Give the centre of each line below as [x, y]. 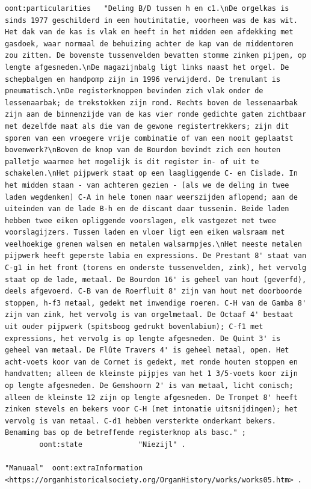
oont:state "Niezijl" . [112, 444]
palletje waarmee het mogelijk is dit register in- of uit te [132, 161]
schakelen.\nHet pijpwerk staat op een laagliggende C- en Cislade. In [151, 174]
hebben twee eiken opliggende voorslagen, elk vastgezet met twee [141, 220]
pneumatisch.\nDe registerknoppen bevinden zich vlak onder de [134, 91]
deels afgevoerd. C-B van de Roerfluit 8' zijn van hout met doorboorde [153, 291]
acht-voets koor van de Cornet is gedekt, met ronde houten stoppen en [151, 362]
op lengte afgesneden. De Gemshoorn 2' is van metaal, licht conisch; [149, 386]
